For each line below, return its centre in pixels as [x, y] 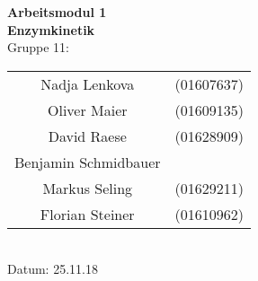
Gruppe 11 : [39, 47]
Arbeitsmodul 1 [57, 12]
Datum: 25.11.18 [53, 269]
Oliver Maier [87, 110]
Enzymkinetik [51, 29]
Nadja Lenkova [88, 83]
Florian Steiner [87, 214]
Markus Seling [88, 188]
